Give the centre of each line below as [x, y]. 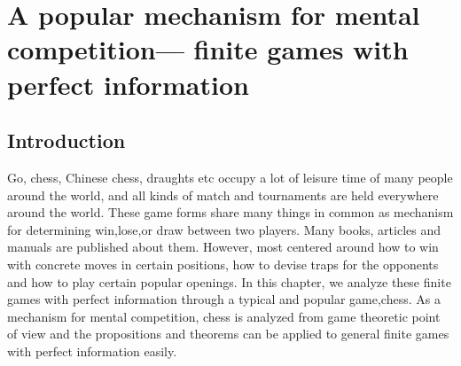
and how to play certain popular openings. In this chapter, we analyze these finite [229, 281]
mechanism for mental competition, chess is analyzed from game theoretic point [224, 316]
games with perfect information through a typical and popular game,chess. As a [224, 299]
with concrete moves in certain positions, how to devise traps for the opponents [223, 264]
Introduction [66, 140]
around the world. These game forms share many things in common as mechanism [230, 212]
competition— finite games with [208, 49]
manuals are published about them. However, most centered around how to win [223, 247]
